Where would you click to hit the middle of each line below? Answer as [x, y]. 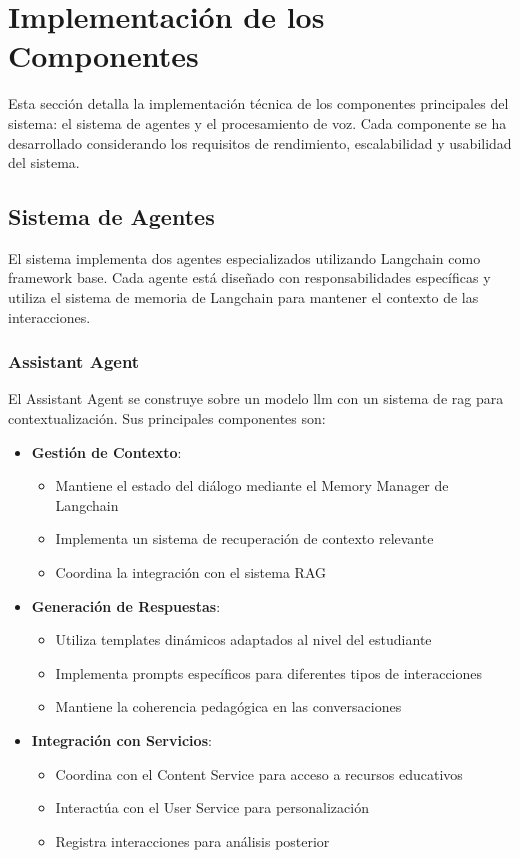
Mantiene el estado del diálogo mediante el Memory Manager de [252, 485]
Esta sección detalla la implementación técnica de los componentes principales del [258, 103]
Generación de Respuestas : [126, 605]
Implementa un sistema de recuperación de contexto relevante [244, 538]
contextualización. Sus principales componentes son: [167, 418]
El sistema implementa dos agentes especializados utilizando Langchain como [244, 257]
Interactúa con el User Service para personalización [212, 807]
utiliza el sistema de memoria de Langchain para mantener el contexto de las [243, 297]
